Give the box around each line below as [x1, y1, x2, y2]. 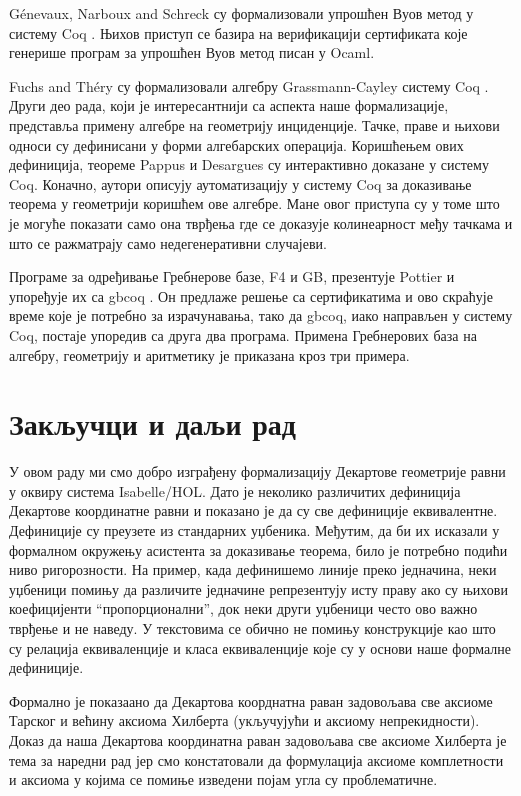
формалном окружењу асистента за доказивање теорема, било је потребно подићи [9, 539, 508, 560]
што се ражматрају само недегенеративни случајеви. [9, 232, 327, 253]
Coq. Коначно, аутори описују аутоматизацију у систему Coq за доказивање [9, 173, 472, 194]
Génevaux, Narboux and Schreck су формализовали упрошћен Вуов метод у [9, 3, 474, 23]
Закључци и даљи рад [9, 403, 296, 444]
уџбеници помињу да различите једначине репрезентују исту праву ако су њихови [9, 578, 508, 599]
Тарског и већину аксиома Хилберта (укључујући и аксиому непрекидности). [9, 710, 480, 731]
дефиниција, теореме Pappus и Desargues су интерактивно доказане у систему [9, 154, 489, 175]
